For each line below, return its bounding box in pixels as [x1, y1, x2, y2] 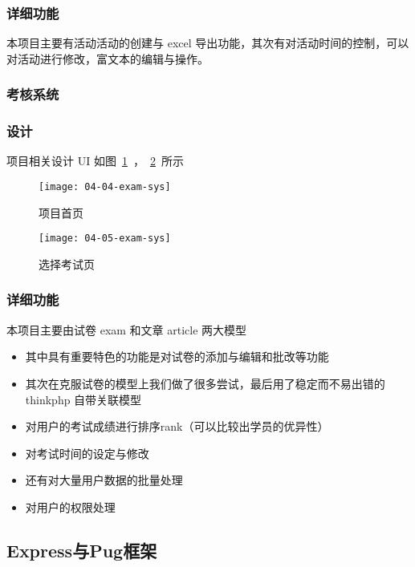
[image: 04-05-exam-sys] [39, 233, 171, 245]
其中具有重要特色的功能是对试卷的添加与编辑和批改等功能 [25, 348, 329, 365]
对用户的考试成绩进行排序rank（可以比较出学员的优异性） [25, 418, 329, 435]
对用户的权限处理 [25, 498, 116, 515]
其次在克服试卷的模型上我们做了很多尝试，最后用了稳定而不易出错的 [25, 375, 385, 391]
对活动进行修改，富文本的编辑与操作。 [6, 50, 209, 67]
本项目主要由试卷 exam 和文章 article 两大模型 [6, 321, 247, 338]
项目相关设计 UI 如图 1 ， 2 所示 [6, 152, 184, 169]
